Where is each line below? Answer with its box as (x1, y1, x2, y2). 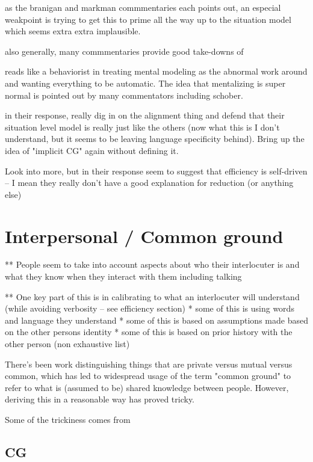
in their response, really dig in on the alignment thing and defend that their (5, 109, 285, 122)
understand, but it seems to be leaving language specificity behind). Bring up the (5, 132, 305, 145)
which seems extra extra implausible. (5, 25, 141, 37)
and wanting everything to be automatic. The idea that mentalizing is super (5, 76, 286, 89)
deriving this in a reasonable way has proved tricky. (5, 393, 195, 405)
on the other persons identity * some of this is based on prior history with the (5, 325, 293, 338)
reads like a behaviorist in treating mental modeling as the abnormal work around (5, 65, 308, 78)
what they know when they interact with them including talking (5, 270, 242, 283)
